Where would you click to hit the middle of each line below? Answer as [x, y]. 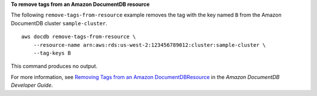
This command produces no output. [54, 66]
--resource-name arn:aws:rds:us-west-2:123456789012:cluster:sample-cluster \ [149, 45]
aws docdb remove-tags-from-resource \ [79, 37]
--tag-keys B [52, 53]
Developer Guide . [32, 85]
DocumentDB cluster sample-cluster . [59, 23]
